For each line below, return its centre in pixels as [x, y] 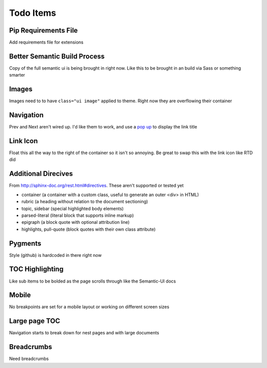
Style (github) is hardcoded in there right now [55, 255]
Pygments [25, 243]
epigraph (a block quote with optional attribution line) [76, 222]
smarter [17, 75]
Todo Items [33, 13]
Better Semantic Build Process [57, 56]
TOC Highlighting [36, 269]
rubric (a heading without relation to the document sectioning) [85, 202]
